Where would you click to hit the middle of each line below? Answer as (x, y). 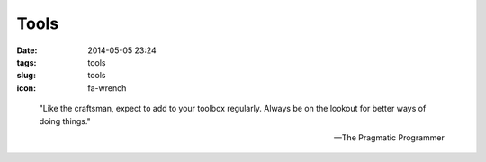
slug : (26, 76)
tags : (27, 62)
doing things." (65, 121)
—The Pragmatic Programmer (389, 137)
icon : (27, 88)
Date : (27, 50)
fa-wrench (107, 88)
